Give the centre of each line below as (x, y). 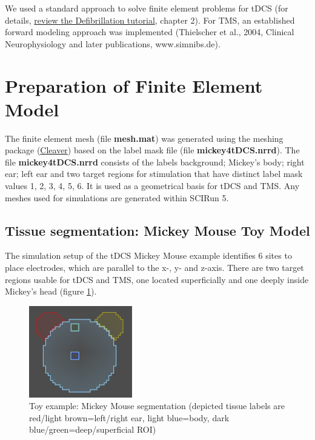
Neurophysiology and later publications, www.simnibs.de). (113, 43)
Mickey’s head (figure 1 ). (51, 291)
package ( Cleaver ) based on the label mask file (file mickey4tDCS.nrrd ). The (152, 150)
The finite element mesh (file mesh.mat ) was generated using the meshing (144, 138)
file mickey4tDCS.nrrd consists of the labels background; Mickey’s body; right (155, 162)
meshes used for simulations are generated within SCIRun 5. (117, 197)
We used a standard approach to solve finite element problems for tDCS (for (147, 8)
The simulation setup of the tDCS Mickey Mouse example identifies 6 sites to (148, 255)
